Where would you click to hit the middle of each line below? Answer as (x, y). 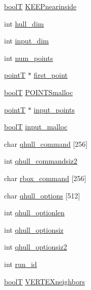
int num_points (29, 58)
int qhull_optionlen (35, 213)
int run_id (21, 264)
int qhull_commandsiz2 (41, 161)
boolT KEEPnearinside (40, 6)
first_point (51, 75)
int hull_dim (24, 23)
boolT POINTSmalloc (39, 92)
